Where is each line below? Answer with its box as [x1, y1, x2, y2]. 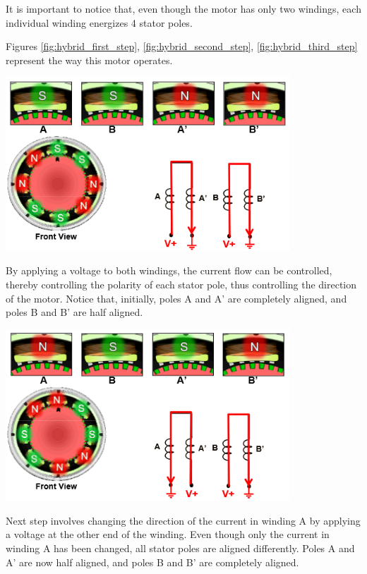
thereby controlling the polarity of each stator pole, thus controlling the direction [6, 277, 357, 292]
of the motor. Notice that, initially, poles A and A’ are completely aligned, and [6, 291, 347, 305]
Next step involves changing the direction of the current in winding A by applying [6, 513, 361, 527]
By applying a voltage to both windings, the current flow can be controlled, [6, 263, 332, 278]
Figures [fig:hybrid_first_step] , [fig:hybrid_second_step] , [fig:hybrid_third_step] [6, 39, 358, 54]
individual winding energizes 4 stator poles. [6, 15, 193, 30]
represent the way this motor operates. [6, 52, 173, 67]
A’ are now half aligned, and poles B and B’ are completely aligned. [6, 554, 299, 569]
